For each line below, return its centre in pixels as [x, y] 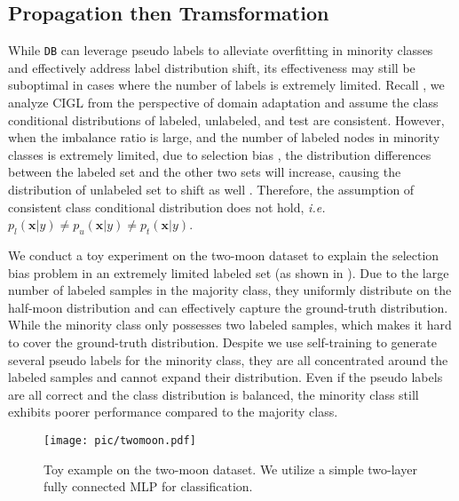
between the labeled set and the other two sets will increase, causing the [205, 172]
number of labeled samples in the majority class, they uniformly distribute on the [230, 290]
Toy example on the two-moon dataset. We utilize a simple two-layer [230, 469]
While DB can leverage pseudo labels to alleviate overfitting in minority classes [221, 50]
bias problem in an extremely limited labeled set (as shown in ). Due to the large [229, 272]
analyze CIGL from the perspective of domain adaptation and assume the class [223, 103]
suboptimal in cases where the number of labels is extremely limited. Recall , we [226, 85]
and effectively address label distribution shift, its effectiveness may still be [212, 67]
